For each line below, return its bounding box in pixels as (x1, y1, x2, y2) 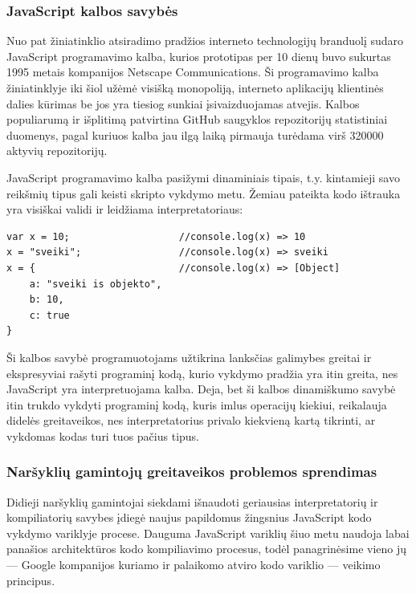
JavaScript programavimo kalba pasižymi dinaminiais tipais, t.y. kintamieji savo (6, 169, 400, 185)
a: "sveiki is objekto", (29, 278, 162, 290)
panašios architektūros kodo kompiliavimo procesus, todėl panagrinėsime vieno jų (6, 540, 407, 557)
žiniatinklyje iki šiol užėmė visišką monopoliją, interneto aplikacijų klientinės (6, 79, 384, 96)
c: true (29, 309, 70, 321)
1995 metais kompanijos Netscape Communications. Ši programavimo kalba (6, 63, 379, 80)
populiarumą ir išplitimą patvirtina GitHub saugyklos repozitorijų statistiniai (6, 111, 388, 128)
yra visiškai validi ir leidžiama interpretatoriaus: (6, 201, 243, 218)
